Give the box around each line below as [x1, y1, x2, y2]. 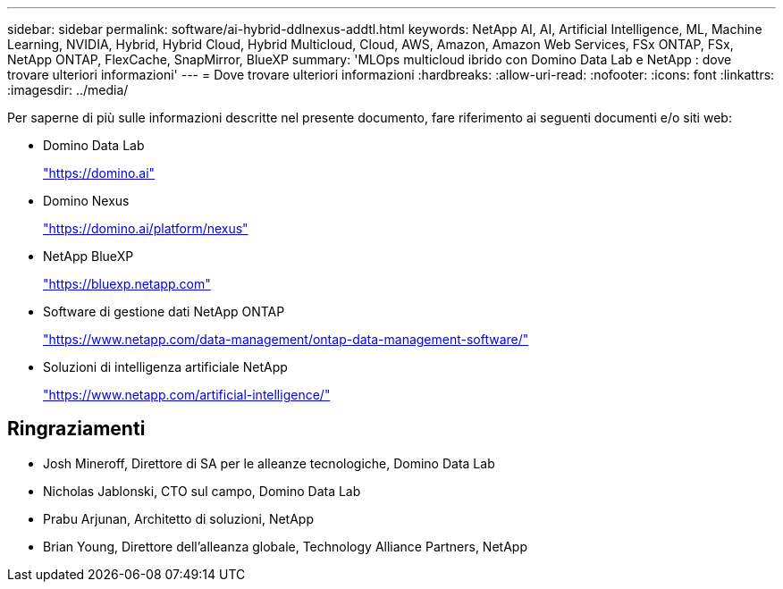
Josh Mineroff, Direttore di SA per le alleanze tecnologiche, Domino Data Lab [43, 455, 495, 471]
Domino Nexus [43, 193, 130, 208]
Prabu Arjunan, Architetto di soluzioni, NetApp [43, 510, 314, 526]
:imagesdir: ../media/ [7, 82, 129, 97]
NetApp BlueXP [43, 248, 134, 264]
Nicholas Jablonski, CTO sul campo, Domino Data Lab [43, 483, 361, 499]
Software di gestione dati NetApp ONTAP [43, 304, 285, 319]
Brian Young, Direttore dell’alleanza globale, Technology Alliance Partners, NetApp [43, 538, 527, 554]
